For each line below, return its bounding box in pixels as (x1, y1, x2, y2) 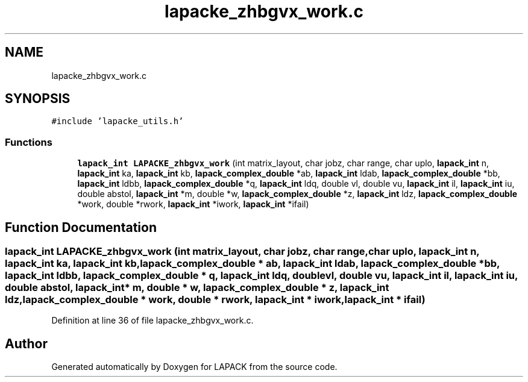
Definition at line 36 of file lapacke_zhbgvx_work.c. (51, 315, 254, 326)
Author (5, 336, 48, 351)
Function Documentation (5, 219, 157, 235)
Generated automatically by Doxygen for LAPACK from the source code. (51, 362, 338, 372)
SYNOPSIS (5, 91, 71, 107)
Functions (5, 136, 52, 148)
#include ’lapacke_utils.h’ (51, 116, 184, 127)
